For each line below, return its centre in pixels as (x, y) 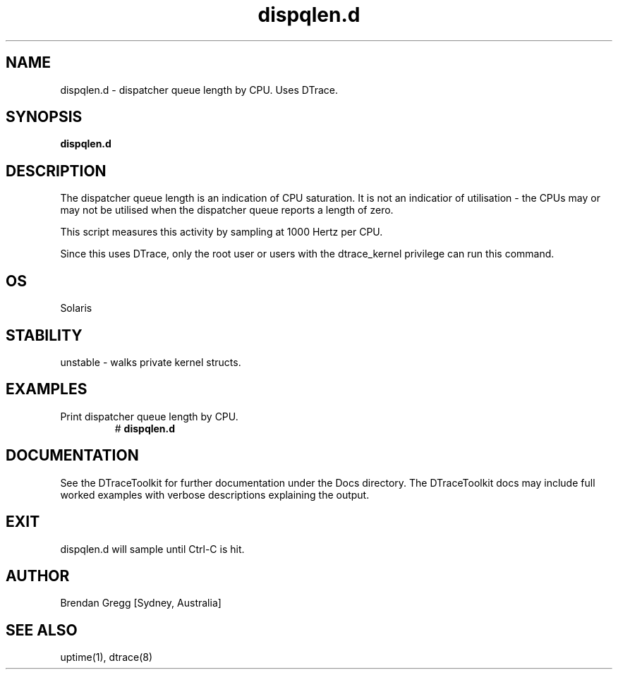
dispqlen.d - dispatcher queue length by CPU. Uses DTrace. (199, 90)
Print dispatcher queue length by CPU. (149, 416)
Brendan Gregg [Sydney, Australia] (141, 603)
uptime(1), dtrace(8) (107, 657)
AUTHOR (38, 576)
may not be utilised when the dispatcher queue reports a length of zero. (227, 210)
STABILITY (44, 335)
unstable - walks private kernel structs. (151, 362)
